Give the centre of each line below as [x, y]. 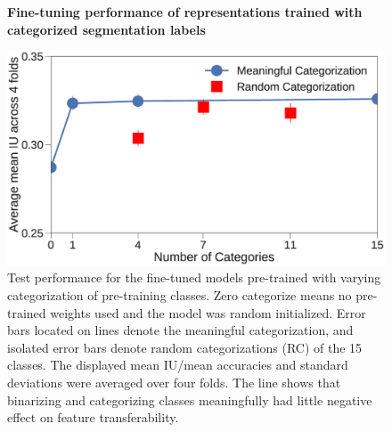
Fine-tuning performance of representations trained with [185, 12]
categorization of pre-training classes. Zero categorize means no [180, 294]
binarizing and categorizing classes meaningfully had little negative [190, 399]
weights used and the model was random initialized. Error [208, 312]
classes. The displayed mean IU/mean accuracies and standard [178, 365]
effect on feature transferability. [93, 417]
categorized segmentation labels [106, 29]
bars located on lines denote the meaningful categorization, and [180, 330]
